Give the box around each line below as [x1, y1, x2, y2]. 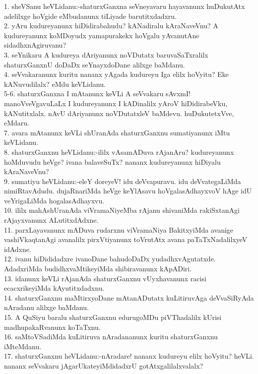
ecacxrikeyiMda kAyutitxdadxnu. [4, 283, 105, 293]
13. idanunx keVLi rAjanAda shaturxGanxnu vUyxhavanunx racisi [4, 273, 206, 283]
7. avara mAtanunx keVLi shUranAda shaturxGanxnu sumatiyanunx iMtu [4, 127, 230, 137]
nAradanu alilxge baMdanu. [4, 302, 89, 312]
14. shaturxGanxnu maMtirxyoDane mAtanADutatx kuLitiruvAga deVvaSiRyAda [4, 292, 254, 303]
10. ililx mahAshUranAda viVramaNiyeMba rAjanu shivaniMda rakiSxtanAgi [4, 205, 240, 215]
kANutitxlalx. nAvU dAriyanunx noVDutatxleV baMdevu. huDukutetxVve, [4, 108, 234, 118]
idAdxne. [4, 244, 31, 254]
